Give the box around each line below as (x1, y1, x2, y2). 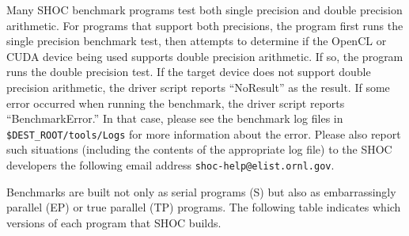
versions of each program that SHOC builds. (6, 214, 222, 230)
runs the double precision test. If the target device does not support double (6, 63, 371, 80)
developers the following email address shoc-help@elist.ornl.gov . (6, 157, 335, 173)
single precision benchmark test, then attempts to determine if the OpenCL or (6, 32, 387, 49)
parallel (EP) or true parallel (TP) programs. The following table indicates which (6, 199, 401, 215)
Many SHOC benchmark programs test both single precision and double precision (6, 2, 403, 17)
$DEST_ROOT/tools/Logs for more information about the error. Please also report (6, 125, 401, 142)
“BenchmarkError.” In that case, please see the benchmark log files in (6, 110, 343, 127)
